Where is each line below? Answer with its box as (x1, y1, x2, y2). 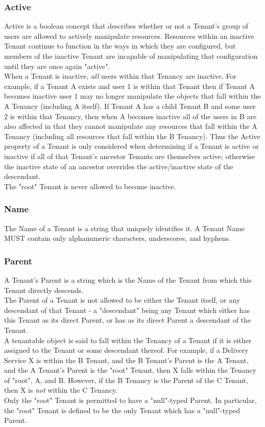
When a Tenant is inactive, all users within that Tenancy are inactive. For (4, 71, 237, 81)
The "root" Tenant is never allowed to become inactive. (4, 181, 176, 191)
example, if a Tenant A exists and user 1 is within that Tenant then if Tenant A (4, 80, 255, 91)
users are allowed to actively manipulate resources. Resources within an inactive (4, 30, 254, 41)
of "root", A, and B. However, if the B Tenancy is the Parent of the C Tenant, (4, 374, 248, 385)
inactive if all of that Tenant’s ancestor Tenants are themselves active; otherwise (4, 150, 255, 161)
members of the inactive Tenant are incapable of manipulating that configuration (4, 51, 258, 61)
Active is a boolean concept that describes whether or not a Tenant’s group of (4, 20, 249, 31)
